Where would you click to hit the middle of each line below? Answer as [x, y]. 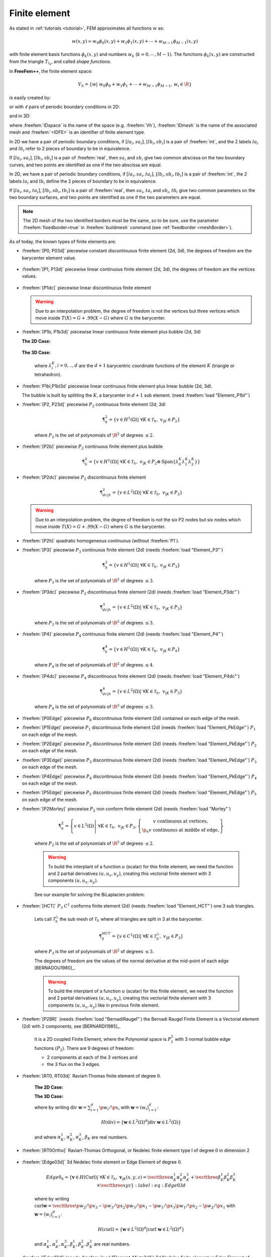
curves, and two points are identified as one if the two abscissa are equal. [86, 165]
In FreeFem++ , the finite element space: [51, 71]
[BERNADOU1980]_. [55, 968]
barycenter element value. [49, 258]
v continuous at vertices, [181, 821]
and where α [48, 1137]
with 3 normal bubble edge [203, 1039]
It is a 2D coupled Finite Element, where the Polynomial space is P [103, 1039]
